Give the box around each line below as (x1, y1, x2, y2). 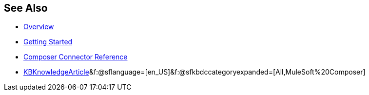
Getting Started (23, 38, 73, 46)
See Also (4, 2, 48, 14)
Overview (23, 22, 54, 31)
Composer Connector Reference (23, 53, 128, 61)
